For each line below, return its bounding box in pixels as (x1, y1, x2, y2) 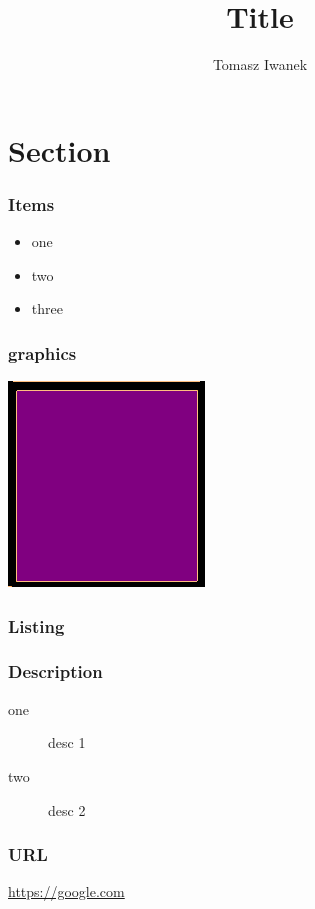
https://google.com (8, 881, 125, 902)
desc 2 (48, 799, 86, 820)
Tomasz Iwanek (212, 54, 308, 75)
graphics (8, 340, 77, 365)
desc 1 (48, 732, 86, 753)
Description (8, 659, 103, 684)
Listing (8, 613, 65, 638)
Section (8, 129, 111, 170)
